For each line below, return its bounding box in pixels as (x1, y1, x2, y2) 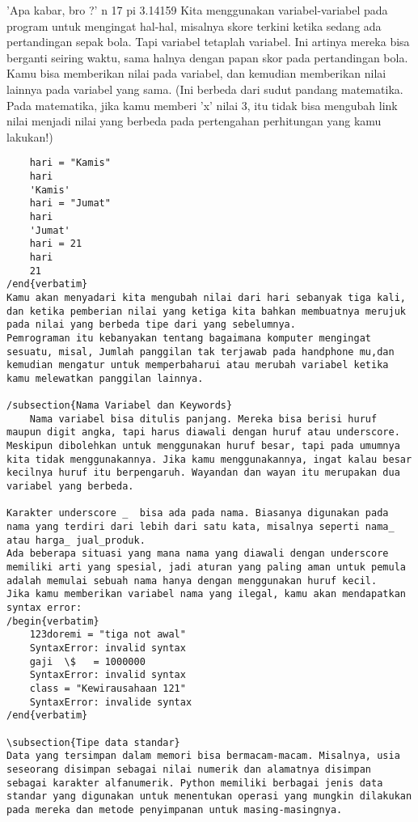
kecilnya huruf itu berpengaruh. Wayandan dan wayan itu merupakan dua (6, 467, 400, 479)
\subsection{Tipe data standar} (6, 736, 180, 748)
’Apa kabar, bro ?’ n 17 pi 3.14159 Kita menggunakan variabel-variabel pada (6, 2, 388, 18)
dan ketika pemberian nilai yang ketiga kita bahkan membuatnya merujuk (6, 305, 406, 317)
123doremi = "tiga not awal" (29, 629, 186, 641)
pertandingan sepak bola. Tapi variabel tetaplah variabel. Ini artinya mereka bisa (6, 33, 410, 50)
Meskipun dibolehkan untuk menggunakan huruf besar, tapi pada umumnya (6, 440, 400, 452)
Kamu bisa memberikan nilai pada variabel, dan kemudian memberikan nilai (6, 65, 386, 82)
